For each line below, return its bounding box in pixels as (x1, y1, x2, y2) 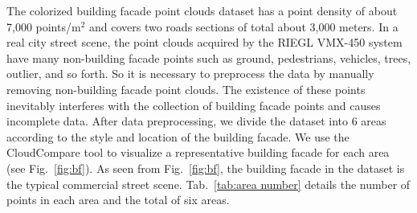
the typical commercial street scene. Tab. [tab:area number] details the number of (6, 175, 411, 192)
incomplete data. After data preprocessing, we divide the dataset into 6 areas (6, 113, 386, 129)
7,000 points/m (6, 18, 81, 35)
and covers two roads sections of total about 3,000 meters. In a (88, 18, 399, 35)
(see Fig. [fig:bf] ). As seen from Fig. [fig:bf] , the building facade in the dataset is (6, 159, 405, 176)
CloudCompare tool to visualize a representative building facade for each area (6, 144, 390, 161)
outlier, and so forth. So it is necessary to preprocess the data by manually (6, 65, 374, 82)
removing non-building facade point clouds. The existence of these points (6, 80, 366, 97)
